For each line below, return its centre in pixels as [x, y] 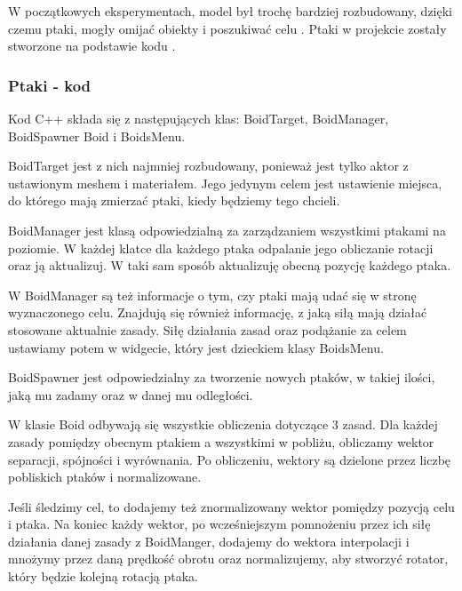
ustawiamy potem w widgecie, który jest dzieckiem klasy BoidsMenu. [196, 347]
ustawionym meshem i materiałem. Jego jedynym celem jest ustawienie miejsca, [225, 183]
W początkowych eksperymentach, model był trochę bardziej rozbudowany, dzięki [230, 11]
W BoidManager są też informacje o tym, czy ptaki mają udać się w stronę [212, 295]
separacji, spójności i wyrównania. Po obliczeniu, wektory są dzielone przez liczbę [230, 459]
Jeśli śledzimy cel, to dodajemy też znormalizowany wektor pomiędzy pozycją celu [231, 506]
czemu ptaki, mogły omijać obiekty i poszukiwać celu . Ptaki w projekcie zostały [227, 28]
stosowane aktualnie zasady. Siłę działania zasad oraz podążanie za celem [207, 329]
